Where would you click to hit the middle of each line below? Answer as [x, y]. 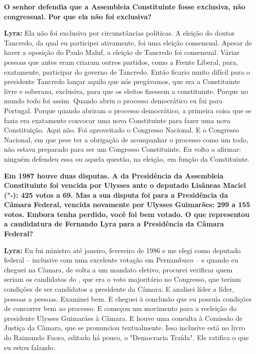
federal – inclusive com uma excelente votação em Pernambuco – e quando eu [121, 260]
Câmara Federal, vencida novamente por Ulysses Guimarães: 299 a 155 [127, 204]
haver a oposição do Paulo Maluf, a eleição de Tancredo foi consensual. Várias [122, 52]
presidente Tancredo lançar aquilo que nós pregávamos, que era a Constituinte [122, 81]
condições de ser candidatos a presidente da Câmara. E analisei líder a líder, [119, 289]
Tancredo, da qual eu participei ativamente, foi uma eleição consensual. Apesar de [128, 42]
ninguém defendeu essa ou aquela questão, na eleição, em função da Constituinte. [127, 158]
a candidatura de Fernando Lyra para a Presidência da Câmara [114, 224]
